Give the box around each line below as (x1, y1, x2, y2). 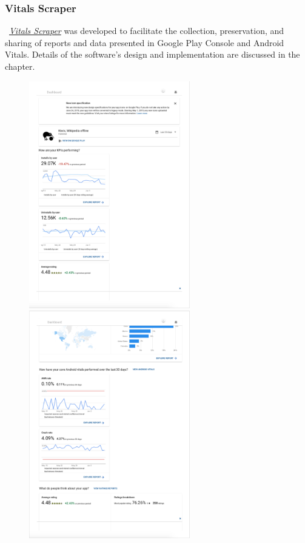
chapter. (5, 60, 35, 72)
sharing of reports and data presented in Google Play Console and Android (5, 36, 284, 49)
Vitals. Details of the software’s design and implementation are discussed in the (5, 48, 300, 61)
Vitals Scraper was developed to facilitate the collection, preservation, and (9, 24, 284, 37)
